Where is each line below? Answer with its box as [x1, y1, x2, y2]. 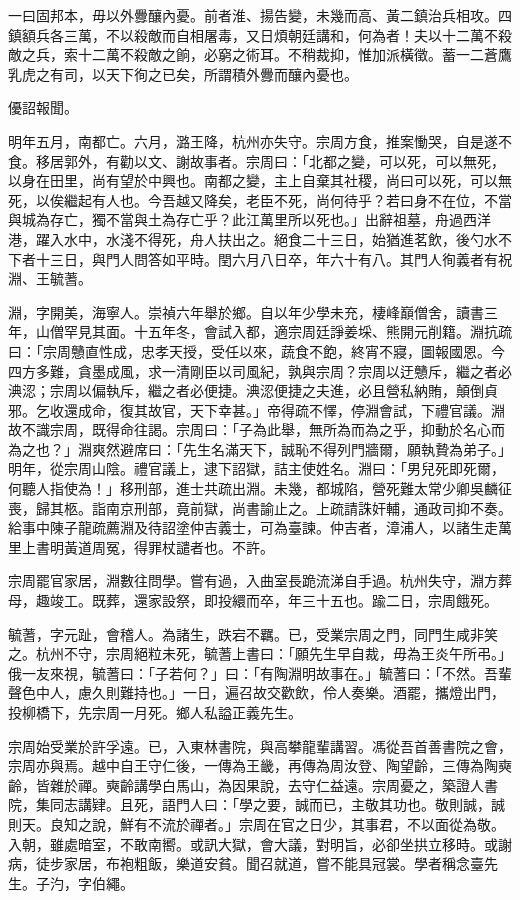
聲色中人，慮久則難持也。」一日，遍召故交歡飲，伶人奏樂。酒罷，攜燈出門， [8, 682, 505, 703]
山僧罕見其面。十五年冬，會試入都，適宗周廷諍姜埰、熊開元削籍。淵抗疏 [35, 321, 512, 342]
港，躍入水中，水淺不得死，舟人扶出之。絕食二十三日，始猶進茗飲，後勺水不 [8, 228, 512, 249]
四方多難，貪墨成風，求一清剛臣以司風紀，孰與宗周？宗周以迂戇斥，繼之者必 [8, 360, 512, 381]
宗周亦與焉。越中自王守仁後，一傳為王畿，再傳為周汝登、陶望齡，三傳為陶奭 [8, 755, 512, 776]
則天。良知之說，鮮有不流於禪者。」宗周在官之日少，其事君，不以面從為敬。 [8, 813, 505, 834]
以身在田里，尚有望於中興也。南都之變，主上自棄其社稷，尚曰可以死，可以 [8, 170, 498, 191]
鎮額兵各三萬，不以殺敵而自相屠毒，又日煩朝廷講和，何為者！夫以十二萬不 [8, 24, 498, 45]
